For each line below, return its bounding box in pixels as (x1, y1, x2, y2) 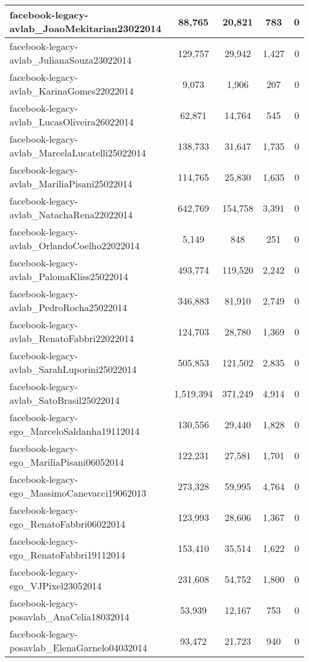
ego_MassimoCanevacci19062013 (10, 486, 146, 500)
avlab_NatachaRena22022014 (10, 208, 133, 221)
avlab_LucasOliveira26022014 (10, 115, 134, 128)
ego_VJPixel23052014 (10, 579, 102, 592)
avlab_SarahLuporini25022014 (10, 362, 137, 376)
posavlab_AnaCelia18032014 (10, 610, 130, 623)
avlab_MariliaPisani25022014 (10, 177, 133, 190)
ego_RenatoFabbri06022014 (10, 517, 125, 531)
